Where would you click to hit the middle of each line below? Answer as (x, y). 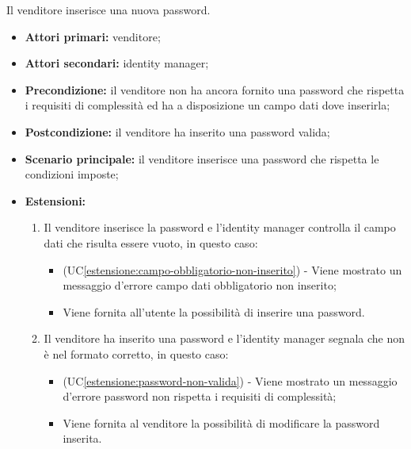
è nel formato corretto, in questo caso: (136, 353)
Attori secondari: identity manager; (117, 63)
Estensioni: (55, 200)
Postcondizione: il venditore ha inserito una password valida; (177, 131)
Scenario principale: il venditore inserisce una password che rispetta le (202, 158)
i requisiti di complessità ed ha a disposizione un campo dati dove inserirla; (207, 105)
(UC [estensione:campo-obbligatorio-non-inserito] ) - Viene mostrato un (232, 269)
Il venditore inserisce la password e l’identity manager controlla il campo (220, 227)
